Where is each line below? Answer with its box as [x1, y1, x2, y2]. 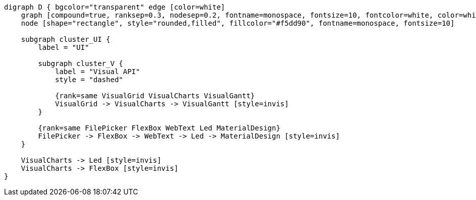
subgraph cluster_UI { [21, 35, 110, 43]
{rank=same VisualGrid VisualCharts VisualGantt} [55, 92, 255, 100]
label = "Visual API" [55, 68, 140, 76]
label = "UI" [38, 43, 89, 51]
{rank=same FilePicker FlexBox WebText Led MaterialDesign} [38, 124, 280, 132]
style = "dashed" [55, 76, 124, 84]
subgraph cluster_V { [38, 59, 124, 68]
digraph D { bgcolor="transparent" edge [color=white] [4, 3, 225, 11]
